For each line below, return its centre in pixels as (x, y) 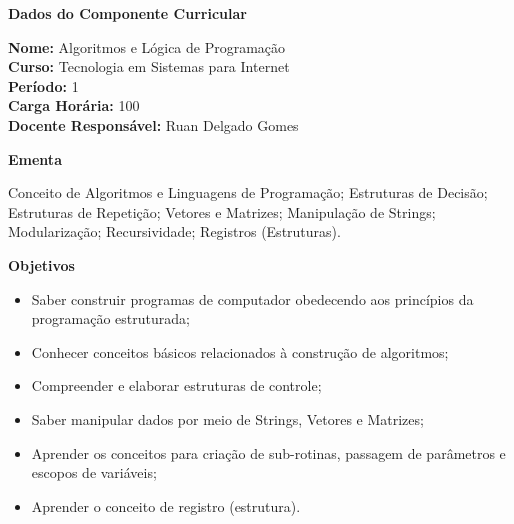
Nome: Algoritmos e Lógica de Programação (147, 46)
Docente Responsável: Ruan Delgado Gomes (153, 124)
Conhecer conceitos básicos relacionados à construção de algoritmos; (240, 351)
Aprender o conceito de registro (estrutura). (166, 505)
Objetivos (41, 264)
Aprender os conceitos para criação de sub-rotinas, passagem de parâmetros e (268, 452)
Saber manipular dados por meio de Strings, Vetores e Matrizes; (227, 418)
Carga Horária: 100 (74, 105)
